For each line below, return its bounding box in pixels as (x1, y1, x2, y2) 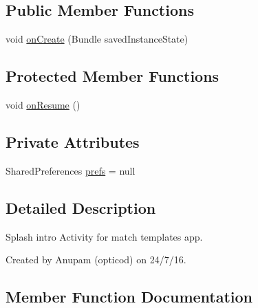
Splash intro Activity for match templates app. (6, 229, 203, 243)
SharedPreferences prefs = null (6, 163, 136, 177)
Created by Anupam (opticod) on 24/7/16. (6, 252, 186, 267)
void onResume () (6, 98, 80, 111)
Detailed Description (6, 197, 156, 218)
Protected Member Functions (6, 65, 219, 87)
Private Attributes (6, 131, 140, 152)
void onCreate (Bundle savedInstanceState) (6, 32, 189, 46)
